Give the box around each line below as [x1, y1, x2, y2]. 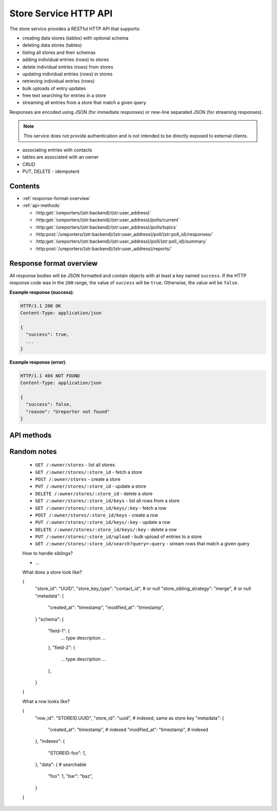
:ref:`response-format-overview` [22, 195, 91, 202]
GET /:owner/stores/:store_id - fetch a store [35, 469, 143, 475]
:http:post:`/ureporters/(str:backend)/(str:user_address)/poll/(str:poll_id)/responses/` [35, 231, 214, 238]
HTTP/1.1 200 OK [20, 303, 62, 309]
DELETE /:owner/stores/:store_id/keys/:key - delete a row [35, 526, 177, 532]
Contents [9, 182, 40, 190]
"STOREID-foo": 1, [48, 749, 87, 756]
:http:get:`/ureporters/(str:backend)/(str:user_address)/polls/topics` [35, 224, 177, 230]
